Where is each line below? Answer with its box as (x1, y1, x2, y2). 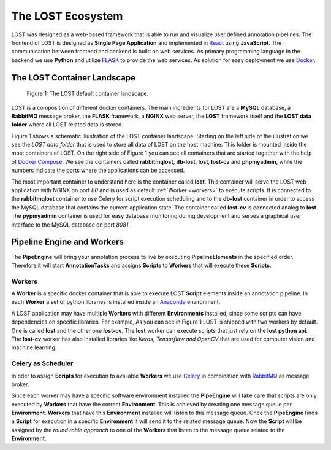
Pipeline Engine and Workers (11, 237, 124, 247)
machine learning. (11, 344, 57, 351)
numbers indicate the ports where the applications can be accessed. (11, 166, 185, 174)
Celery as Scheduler (11, 359, 74, 368)
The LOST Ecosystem (11, 9, 123, 23)
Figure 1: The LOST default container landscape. (26, 90, 149, 98)
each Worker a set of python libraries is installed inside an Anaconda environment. (11, 298, 221, 306)
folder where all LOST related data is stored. (11, 121, 124, 128)
